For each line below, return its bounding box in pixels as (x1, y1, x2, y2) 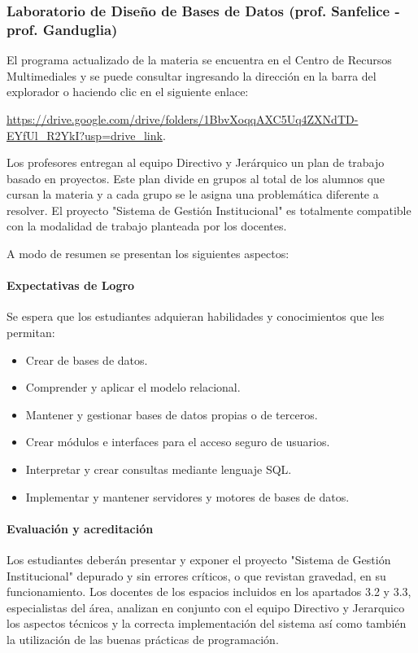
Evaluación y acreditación (7, 519, 154, 537)
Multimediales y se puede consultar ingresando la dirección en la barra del (7, 67, 377, 84)
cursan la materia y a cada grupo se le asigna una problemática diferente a (7, 186, 379, 203)
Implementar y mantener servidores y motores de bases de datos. (25, 488, 350, 505)
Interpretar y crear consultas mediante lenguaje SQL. (25, 461, 292, 478)
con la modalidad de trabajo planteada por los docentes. (7, 217, 287, 234)
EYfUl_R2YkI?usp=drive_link (7, 126, 163, 143)
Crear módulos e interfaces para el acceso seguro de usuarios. (25, 433, 330, 450)
